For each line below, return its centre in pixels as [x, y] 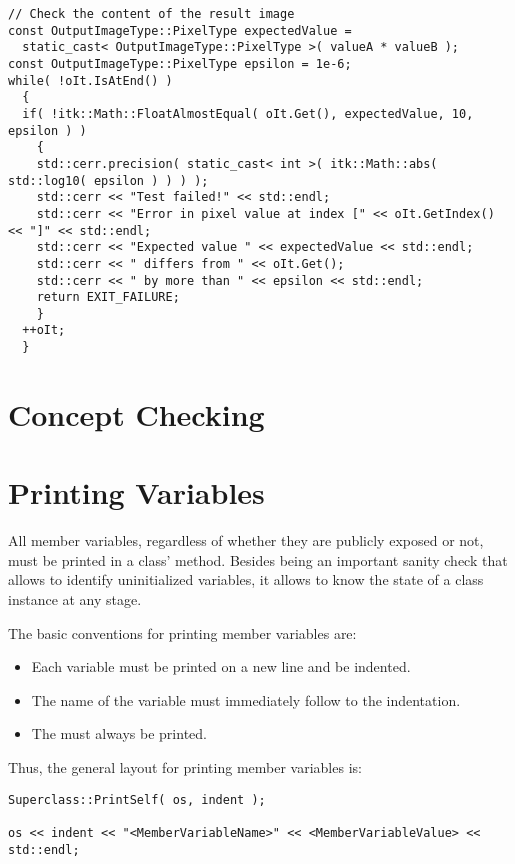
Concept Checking [136, 413]
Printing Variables [136, 492]
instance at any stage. [75, 599]
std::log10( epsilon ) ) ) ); [108, 180]
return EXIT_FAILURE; [108, 297]
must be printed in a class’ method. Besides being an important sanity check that [258, 559]
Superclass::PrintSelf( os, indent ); [137, 799]
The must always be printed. [119, 733]
